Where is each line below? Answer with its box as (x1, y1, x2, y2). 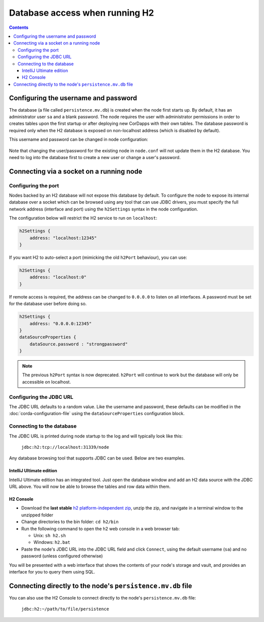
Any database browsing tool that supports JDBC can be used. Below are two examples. (9, 455, 185, 461)
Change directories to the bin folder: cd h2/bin (21, 519, 119, 525)
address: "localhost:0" (29, 275, 87, 280)
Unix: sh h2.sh (33, 532, 66, 538)
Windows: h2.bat (33, 539, 70, 545)
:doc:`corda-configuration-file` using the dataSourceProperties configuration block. (9, 411, 185, 416)
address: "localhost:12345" (29, 235, 97, 241)
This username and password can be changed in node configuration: (9, 137, 149, 142)
